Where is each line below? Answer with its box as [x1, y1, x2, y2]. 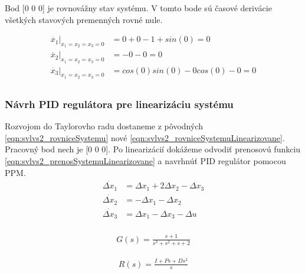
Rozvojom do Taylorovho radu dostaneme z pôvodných [5, 120, 203, 132]
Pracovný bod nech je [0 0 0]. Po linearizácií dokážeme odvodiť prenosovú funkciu [5, 143, 301, 155]
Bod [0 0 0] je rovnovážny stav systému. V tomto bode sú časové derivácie [5, 2, 272, 14]
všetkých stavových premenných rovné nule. [5, 13, 163, 25]
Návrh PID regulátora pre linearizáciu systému [5, 96, 234, 111]
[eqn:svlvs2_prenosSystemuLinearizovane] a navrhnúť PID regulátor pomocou [5, 154, 286, 167]
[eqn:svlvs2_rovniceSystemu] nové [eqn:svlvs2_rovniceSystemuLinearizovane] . [5, 131, 285, 143]
